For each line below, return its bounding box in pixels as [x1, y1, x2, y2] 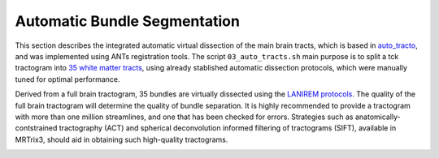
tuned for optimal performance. [15, 74, 121, 84]
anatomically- [354, 112, 402, 122]
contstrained [15, 123, 58, 133]
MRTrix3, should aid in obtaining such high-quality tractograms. [15, 135, 228, 144]
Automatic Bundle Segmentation [15, 12, 240, 30]
